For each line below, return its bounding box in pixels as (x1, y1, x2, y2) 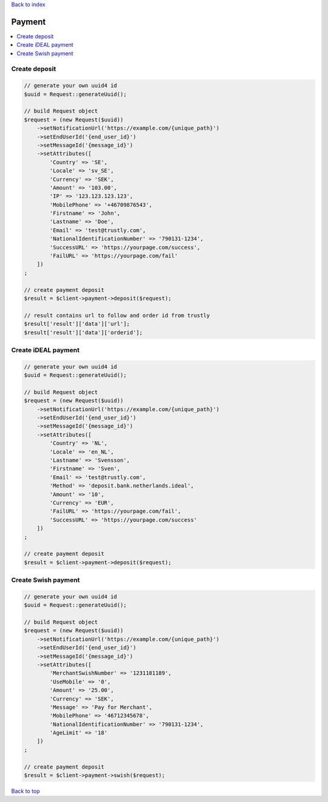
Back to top (11, 787, 40, 795)
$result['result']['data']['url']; (24, 320, 130, 328)
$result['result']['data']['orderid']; (24, 329, 143, 336)
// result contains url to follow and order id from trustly (24, 312, 210, 319)
